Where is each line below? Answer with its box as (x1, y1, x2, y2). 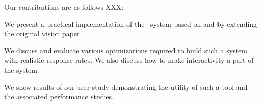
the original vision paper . (4, 28, 84, 39)
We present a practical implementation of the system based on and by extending (4, 18, 257, 29)
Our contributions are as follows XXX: (4, 2, 124, 12)
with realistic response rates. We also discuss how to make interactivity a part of (4, 55, 254, 65)
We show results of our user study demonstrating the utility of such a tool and (4, 81, 248, 92)
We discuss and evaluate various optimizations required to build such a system (4, 45, 247, 55)
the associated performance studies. (4, 91, 114, 102)
